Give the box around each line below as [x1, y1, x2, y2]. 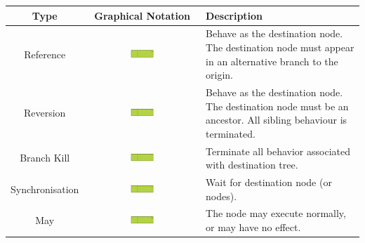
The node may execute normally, [206, 206, 346, 221]
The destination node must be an [206, 98, 349, 113]
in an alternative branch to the [206, 53, 338, 68]
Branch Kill [20, 150, 70, 165]
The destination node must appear [206, 39, 354, 54]
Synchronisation [11, 181, 79, 196]
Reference [24, 46, 66, 61]
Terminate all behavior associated [206, 143, 351, 158]
